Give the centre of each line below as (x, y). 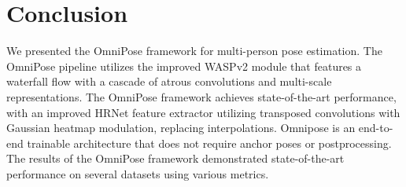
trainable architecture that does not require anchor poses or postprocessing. (209, 143)
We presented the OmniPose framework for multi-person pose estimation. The (194, 51)
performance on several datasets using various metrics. (138, 173)
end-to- (376, 128)
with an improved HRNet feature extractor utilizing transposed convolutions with (203, 112)
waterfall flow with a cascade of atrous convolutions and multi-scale (169, 81)
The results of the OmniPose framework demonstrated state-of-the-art (175, 158)
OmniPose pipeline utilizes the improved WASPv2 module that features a (184, 66)
